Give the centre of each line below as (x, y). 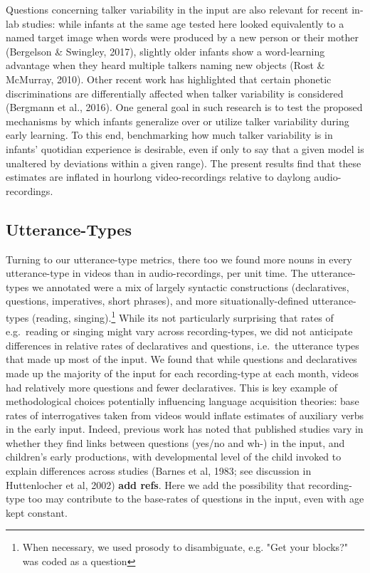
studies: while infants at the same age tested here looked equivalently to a (183, 23)
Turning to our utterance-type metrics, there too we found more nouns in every (179, 259)
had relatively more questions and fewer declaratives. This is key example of (172, 387)
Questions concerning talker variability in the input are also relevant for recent (177, 9)
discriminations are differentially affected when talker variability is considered (175, 93)
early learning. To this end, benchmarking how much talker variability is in (169, 135)
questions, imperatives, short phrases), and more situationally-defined (157, 301)
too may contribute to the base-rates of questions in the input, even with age (196, 499)
